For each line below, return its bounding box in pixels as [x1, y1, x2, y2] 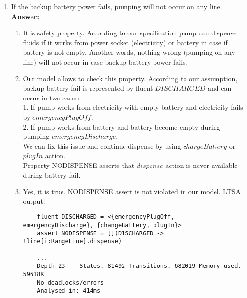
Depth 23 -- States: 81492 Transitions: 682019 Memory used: [37, 263, 242, 270]
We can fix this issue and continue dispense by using [23, 140, 181, 151]
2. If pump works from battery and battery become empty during [23, 121, 220, 132]
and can [207, 83, 232, 93]
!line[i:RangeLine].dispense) [23, 238, 122, 245]
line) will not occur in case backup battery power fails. [23, 56, 187, 66]
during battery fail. [23, 169, 81, 180]
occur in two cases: [23, 92, 80, 102]
